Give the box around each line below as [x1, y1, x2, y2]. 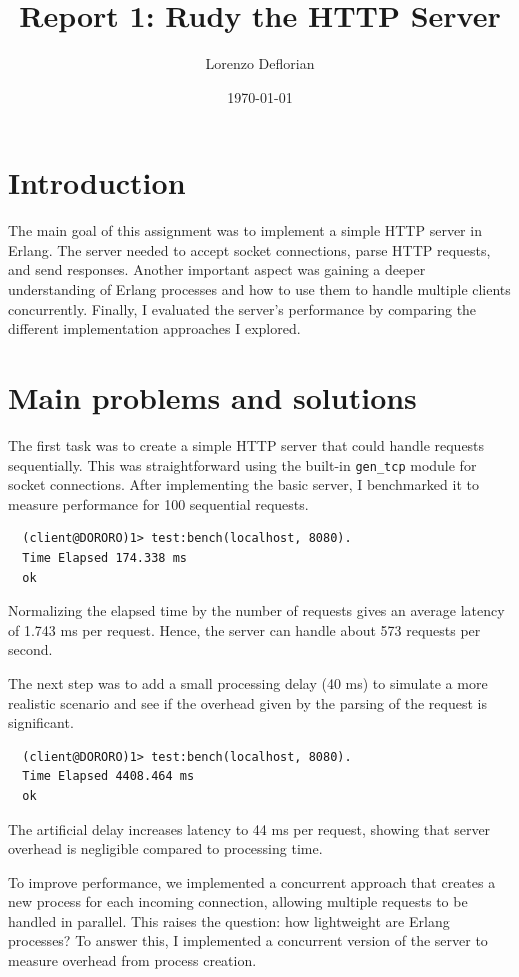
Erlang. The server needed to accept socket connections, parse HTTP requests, [8, 239, 491, 260]
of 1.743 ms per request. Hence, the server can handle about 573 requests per [8, 619, 481, 640]
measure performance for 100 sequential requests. [8, 493, 309, 514]
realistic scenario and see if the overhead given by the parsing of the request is [8, 692, 487, 713]
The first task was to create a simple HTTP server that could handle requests [8, 434, 485, 455]
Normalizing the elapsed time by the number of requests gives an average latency [8, 600, 505, 621]
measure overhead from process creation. [8, 950, 257, 971]
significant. [8, 712, 74, 733]
